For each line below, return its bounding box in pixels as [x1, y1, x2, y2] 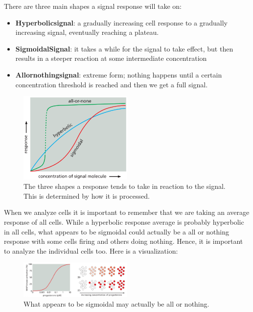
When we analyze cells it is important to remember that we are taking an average [4, 207, 250, 217]
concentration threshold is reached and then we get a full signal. [15, 79, 208, 89]
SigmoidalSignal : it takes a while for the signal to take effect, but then [15, 43, 233, 53]
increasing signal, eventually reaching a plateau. [15, 27, 159, 37]
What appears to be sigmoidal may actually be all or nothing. [23, 298, 209, 309]
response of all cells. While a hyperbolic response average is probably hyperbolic [4, 217, 244, 227]
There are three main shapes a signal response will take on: [4, 1, 182, 11]
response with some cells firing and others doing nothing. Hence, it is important [4, 236, 243, 246]
